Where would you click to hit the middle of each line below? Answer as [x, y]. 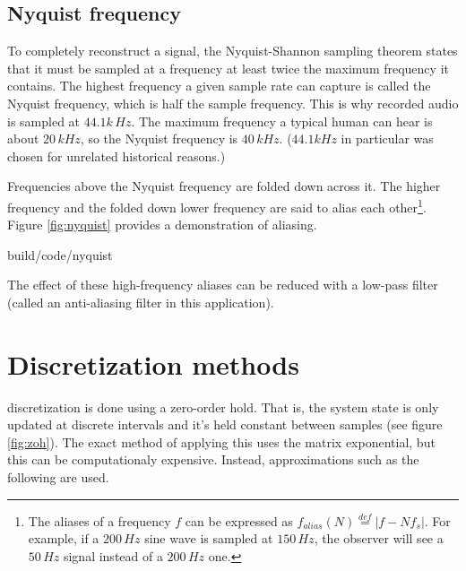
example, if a [64, 538]
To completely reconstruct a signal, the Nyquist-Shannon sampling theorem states [233, 51]
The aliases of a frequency [99, 520]
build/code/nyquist [60, 254]
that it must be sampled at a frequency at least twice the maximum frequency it [228, 68]
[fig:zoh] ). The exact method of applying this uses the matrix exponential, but [221, 441]
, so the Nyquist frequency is [159, 138]
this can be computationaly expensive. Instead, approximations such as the [213, 459]
